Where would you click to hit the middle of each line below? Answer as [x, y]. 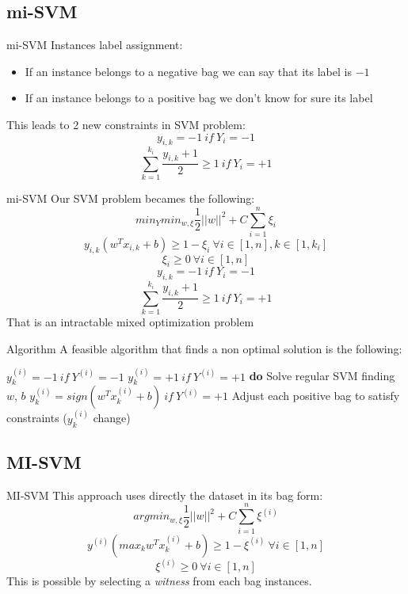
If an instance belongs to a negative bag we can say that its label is [188, 71]
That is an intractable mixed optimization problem [130, 322]
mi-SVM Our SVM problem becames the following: [131, 198]
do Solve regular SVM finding [322, 376]
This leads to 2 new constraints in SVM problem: [126, 124]
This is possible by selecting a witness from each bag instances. [159, 581]
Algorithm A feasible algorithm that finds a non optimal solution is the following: [204, 348]
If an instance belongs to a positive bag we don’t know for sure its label [199, 98]
